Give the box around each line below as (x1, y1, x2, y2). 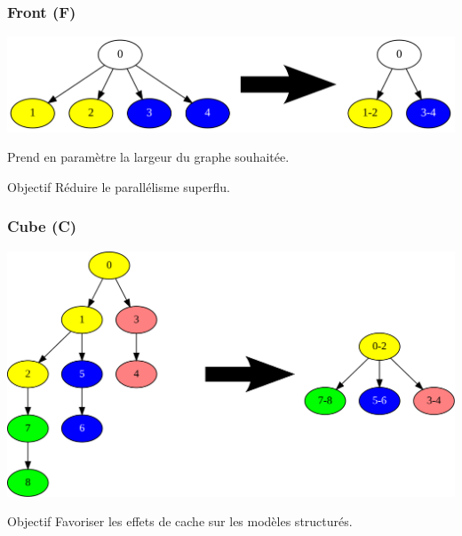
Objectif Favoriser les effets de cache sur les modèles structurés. (7, 512, 353, 531)
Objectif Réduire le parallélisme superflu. (7, 177, 230, 196)
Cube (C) (7, 215, 77, 237)
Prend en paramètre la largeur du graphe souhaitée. (7, 148, 290, 166)
